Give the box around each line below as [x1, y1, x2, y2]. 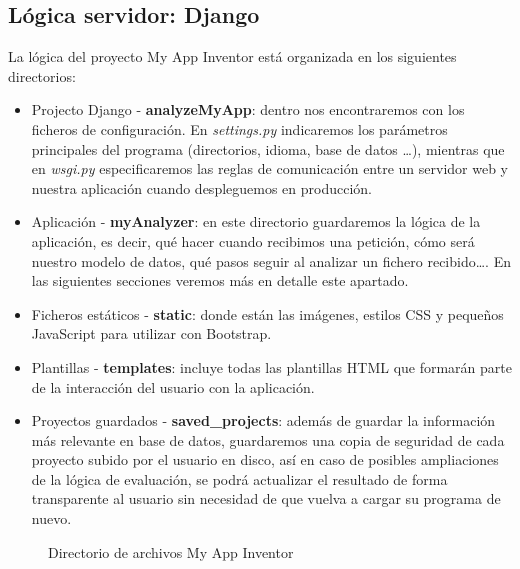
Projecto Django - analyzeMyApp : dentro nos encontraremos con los [31, 99, 465, 120]
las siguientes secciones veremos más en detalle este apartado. [31, 270, 409, 291]
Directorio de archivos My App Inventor [48, 541, 294, 562]
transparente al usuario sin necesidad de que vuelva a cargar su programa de [31, 488, 501, 509]
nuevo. [31, 508, 72, 529]
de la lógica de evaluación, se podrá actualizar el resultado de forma [31, 468, 448, 489]
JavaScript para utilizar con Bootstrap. [31, 323, 272, 344]
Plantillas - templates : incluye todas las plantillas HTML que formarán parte [31, 356, 512, 377]
